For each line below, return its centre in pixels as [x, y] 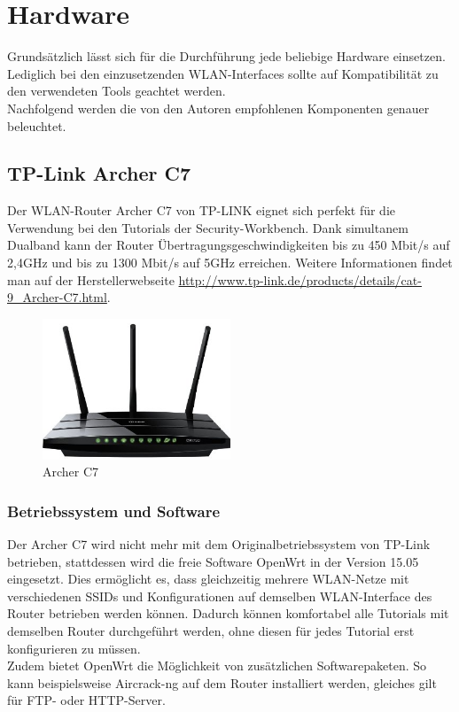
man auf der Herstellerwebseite [91, 279]
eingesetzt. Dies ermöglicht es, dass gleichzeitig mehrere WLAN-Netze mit [208, 579]
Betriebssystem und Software [114, 511]
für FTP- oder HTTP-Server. [86, 700]
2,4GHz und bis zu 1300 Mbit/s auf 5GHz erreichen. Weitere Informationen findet [230, 263]
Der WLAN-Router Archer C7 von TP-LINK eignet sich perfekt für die [201, 210]
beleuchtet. [37, 125]
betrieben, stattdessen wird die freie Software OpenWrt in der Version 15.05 [213, 561]
